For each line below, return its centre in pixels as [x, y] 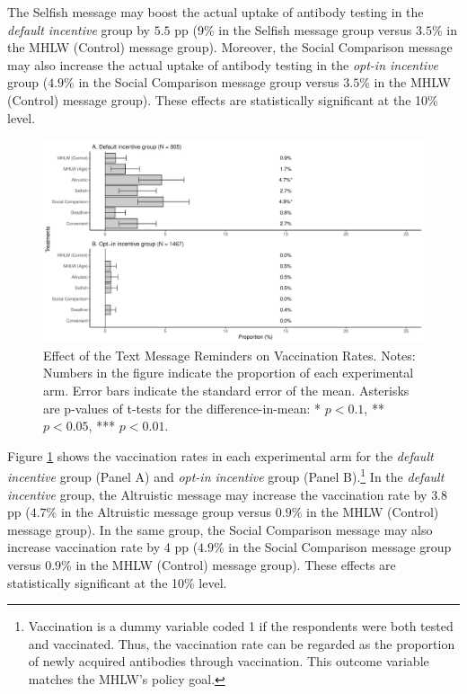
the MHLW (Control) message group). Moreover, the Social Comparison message [230, 47]
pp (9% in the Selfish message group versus [293, 29]
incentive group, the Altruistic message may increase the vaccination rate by [217, 494]
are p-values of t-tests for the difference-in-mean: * [182, 408]
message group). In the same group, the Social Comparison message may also [220, 529]
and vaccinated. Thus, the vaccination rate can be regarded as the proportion [242, 643]
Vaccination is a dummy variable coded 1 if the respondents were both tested [241, 626]
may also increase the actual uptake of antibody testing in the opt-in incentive [223, 64]
